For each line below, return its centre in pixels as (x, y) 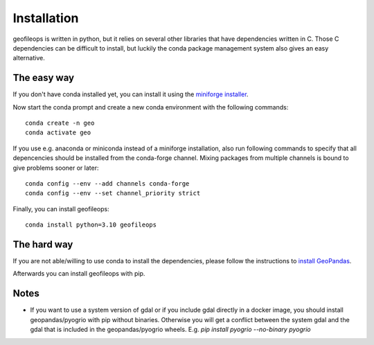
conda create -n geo (60, 123)
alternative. (29, 58)
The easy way (44, 78)
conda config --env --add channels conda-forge (107, 183)
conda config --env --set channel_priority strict (113, 193)
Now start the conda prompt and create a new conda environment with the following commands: (151, 107)
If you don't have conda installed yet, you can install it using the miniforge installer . (131, 94)
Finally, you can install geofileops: (61, 209)
